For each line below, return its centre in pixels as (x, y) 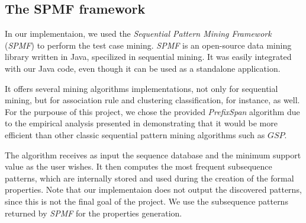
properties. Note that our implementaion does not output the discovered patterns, (153, 189)
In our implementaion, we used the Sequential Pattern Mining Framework (138, 34)
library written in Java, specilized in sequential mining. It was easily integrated (148, 57)
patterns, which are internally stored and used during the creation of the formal (149, 178)
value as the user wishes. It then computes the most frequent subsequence (138, 166)
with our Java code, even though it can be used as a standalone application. (143, 68)
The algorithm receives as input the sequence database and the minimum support (153, 154)
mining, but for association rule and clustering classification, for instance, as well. (152, 100)
